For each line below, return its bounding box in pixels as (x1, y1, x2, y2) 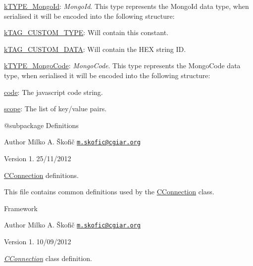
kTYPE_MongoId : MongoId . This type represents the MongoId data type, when (4, 1, 249, 11)
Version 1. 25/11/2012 (4, 153, 71, 163)
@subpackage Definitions (4, 120, 79, 130)
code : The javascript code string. (4, 87, 103, 97)
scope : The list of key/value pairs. (4, 103, 107, 114)
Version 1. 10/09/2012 (4, 236, 71, 247)
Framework (4, 203, 38, 213)
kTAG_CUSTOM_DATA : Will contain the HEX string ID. (4, 44, 186, 54)
